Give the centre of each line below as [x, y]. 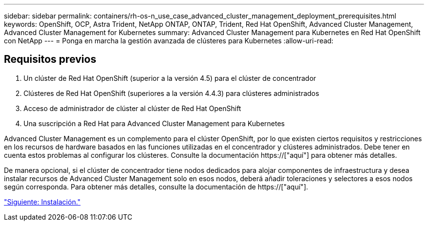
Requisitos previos [50, 59]
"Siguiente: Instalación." [42, 202]
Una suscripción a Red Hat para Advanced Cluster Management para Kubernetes [154, 123]
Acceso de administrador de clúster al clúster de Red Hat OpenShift [132, 108]
